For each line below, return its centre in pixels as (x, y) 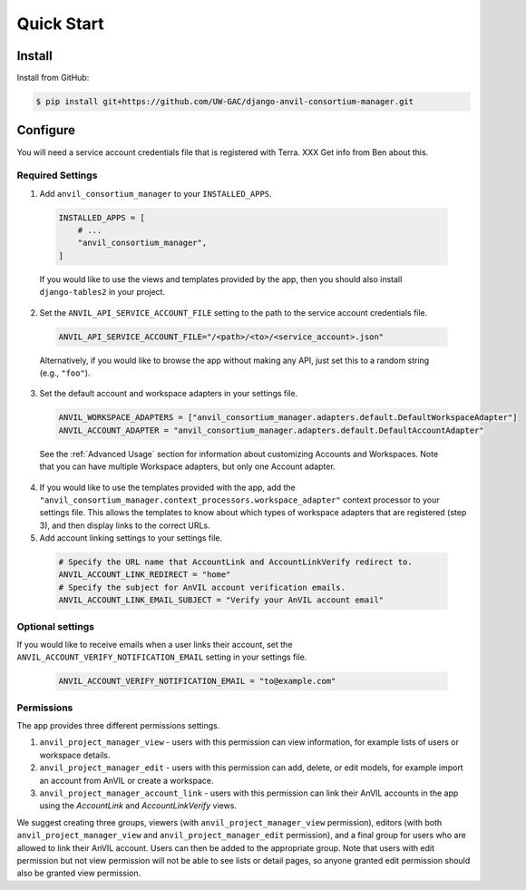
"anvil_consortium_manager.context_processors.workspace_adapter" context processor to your (239, 500)
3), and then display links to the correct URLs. (125, 525)
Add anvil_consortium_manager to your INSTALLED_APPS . (156, 193)
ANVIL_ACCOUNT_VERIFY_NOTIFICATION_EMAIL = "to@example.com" (197, 681)
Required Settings (57, 175)
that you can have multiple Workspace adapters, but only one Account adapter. (187, 466)
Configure (46, 130)
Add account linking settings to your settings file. (131, 538)
